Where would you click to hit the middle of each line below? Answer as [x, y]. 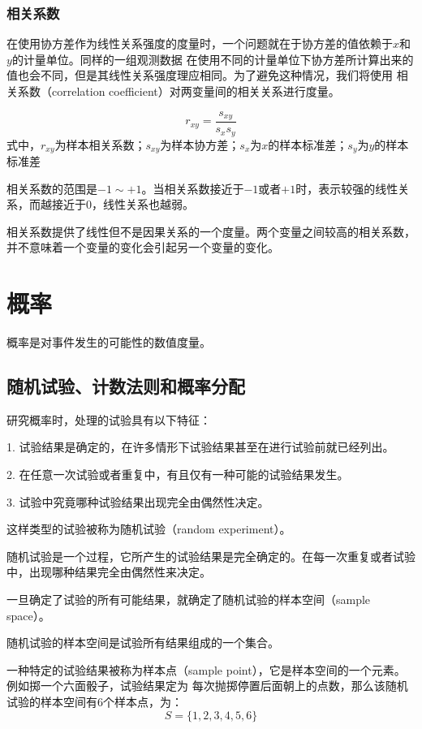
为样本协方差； [200, 144]
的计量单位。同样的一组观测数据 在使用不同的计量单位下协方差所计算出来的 [213, 59]
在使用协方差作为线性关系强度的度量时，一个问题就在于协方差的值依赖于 [200, 43]
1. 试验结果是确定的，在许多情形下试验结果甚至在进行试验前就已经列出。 [200, 447]
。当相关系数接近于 [193, 188]
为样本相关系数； [100, 144]
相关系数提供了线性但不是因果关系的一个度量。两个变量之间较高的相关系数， [211, 231]
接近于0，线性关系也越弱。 [123, 204]
